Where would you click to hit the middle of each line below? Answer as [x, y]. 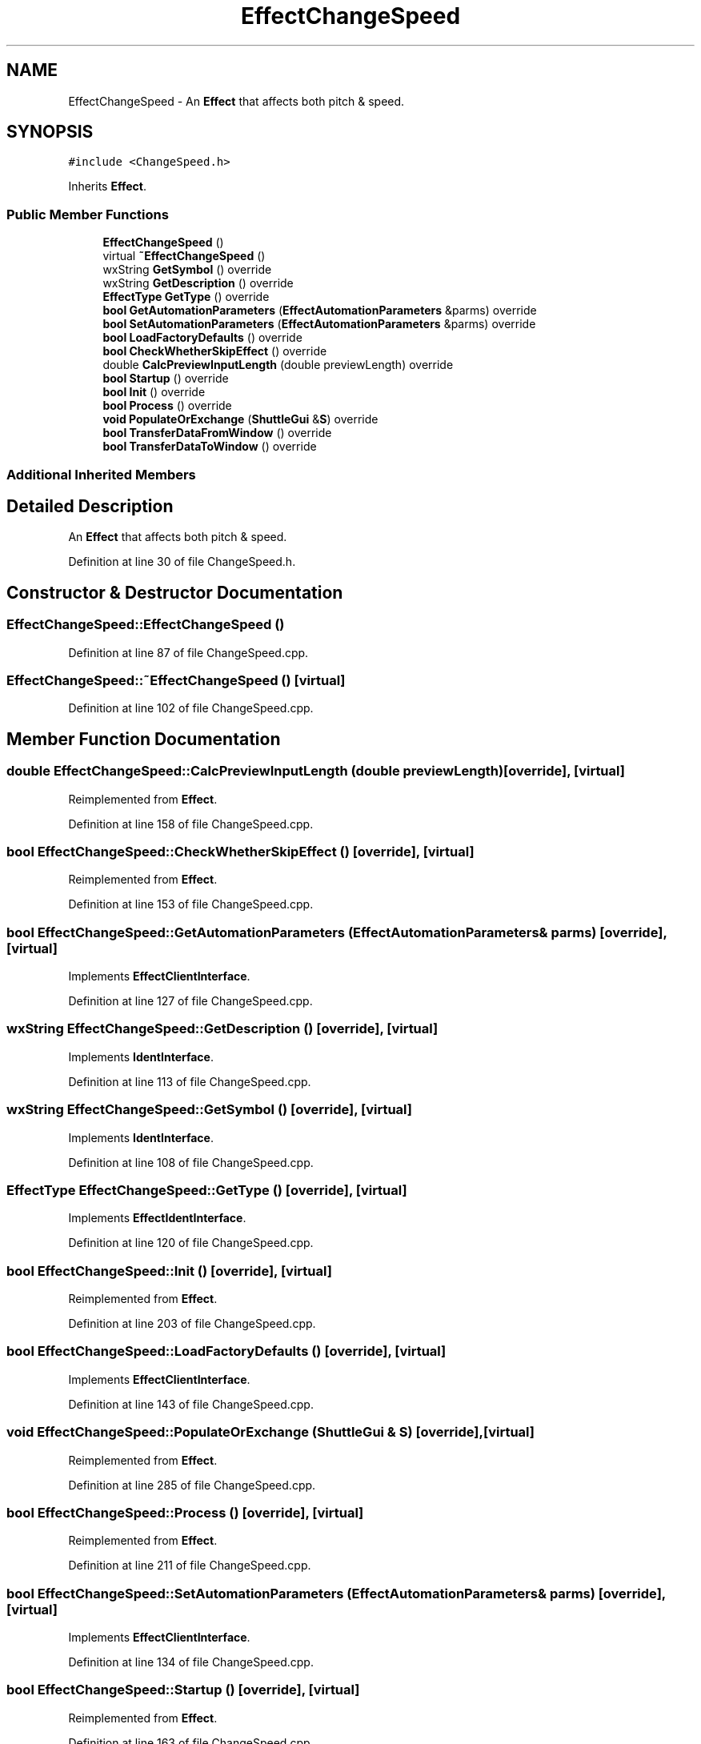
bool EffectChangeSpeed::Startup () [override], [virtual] [183, 1690]
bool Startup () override [166, 379]
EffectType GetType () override [186, 297]
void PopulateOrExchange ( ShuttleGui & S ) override [240, 419]
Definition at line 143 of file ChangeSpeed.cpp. [191, 1404]
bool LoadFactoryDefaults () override [202, 338]
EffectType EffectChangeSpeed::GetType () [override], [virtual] [207, 1190]
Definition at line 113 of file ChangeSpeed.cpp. [190, 1081]
